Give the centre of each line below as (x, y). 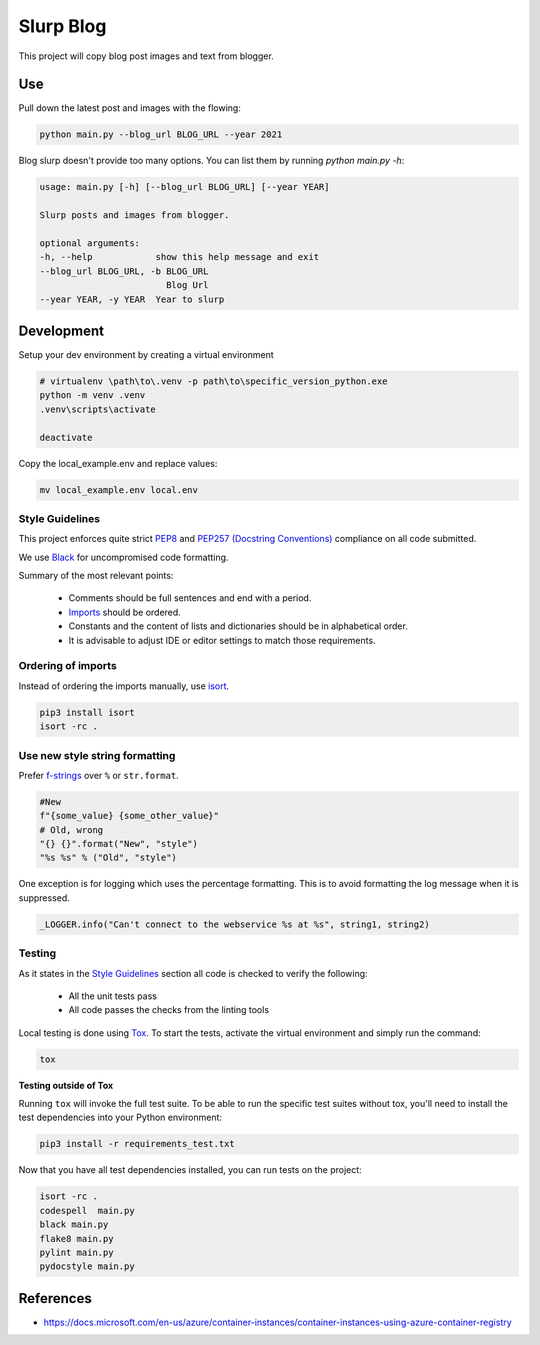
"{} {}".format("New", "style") (119, 844)
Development (61, 330)
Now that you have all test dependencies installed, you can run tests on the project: (190, 1170)
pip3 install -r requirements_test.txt (137, 1144)
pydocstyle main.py (87, 1266)
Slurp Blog (62, 26)
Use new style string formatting (97, 755)
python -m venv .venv (92, 395)
